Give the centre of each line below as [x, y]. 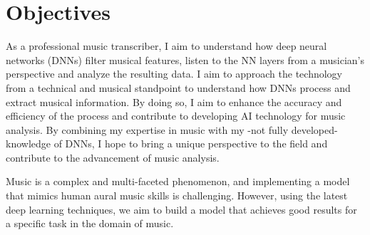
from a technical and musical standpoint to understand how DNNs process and [178, 87]
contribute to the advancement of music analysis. [113, 157]
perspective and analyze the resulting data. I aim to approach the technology [174, 74]
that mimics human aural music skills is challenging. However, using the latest [177, 195]
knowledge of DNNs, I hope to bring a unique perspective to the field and [167, 143]
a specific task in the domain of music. [90, 223]
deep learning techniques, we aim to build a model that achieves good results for [181, 209]
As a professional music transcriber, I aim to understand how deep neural [166, 46]
